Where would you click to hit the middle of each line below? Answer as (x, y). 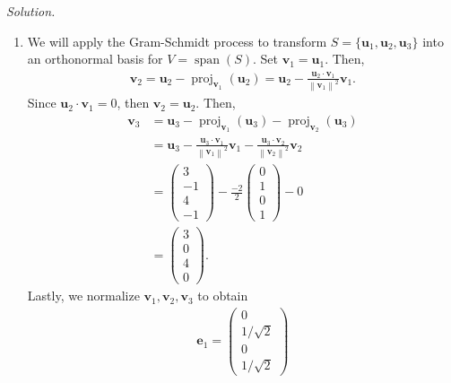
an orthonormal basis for (95, 59)
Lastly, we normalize (83, 296)
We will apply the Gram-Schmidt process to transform (177, 41)
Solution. (31, 11)
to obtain (223, 296)
